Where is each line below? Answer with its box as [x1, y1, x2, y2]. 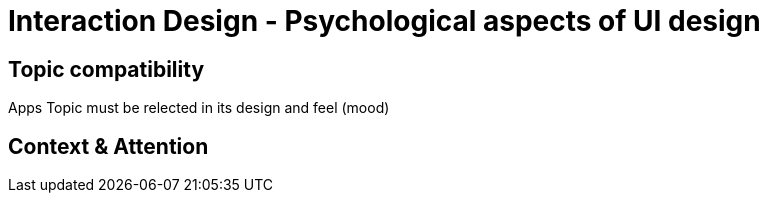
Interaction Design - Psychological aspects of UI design [8, 4, 761, 38]
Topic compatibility [8, 56, 205, 82]
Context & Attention [8, 133, 209, 159]
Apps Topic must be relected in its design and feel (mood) [8, 99, 390, 117]
